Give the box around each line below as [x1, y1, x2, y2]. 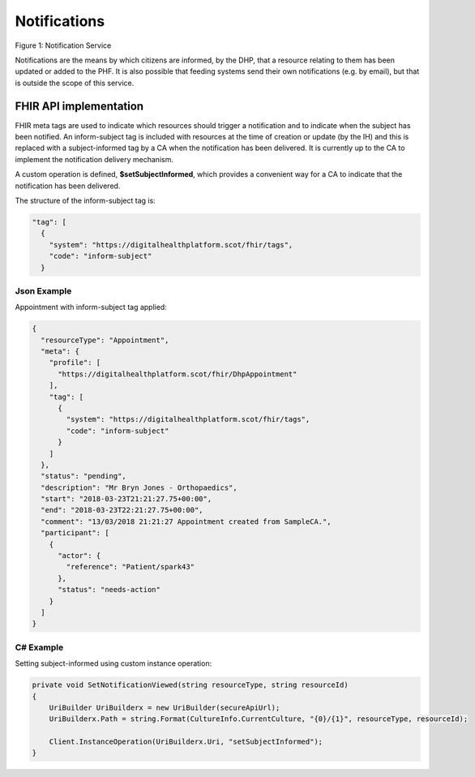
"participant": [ [41, 528, 109, 538]
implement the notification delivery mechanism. [15, 154, 174, 164]
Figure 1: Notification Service [15, 41, 112, 50]
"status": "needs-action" [58, 585, 161, 595]
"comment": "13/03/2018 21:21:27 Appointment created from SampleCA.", [41, 517, 332, 526]
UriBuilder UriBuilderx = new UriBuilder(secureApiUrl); [49, 702, 280, 712]
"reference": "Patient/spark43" [66, 562, 195, 572]
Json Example [15, 285, 72, 296]
